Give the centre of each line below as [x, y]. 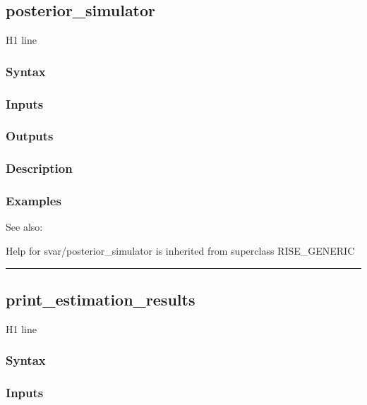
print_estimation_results [101, 299]
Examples [34, 201]
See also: [24, 227]
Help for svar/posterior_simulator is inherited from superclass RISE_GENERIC [180, 250]
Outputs [30, 136]
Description [39, 168]
